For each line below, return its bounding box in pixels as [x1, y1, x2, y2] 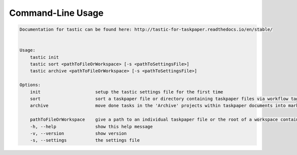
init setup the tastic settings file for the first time [30, 89, 224, 95]
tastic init [30, 54, 59, 60]
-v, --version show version [30, 131, 127, 136]
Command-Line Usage [9, 7, 104, 18]
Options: [19, 82, 41, 88]
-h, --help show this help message [30, 124, 153, 129]
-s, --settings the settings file [30, 138, 140, 143]
